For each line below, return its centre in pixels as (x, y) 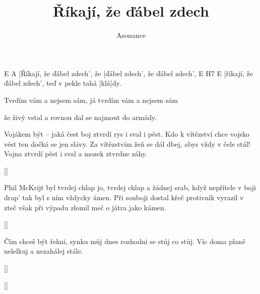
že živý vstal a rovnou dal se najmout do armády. (81, 117)
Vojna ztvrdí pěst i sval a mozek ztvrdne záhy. (76, 154)
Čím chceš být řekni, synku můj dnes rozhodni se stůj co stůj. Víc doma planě (125, 241)
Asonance (131, 35)
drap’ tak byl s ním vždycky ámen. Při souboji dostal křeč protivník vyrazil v (124, 197)
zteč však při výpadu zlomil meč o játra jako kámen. (85, 207)
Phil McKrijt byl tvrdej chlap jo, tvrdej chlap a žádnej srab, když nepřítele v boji (130, 187)
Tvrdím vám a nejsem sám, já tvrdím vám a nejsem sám (91, 100)
